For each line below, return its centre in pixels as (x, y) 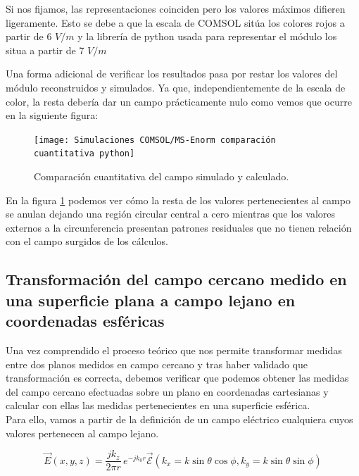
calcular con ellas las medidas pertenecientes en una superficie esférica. (158, 405)
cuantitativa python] (84, 154)
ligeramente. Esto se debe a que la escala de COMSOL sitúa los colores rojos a (175, 22)
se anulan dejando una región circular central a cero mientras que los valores (171, 214)
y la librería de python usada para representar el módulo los (207, 36)
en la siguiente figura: (52, 115)
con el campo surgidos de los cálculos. (87, 241)
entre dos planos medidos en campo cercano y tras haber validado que (157, 364)
